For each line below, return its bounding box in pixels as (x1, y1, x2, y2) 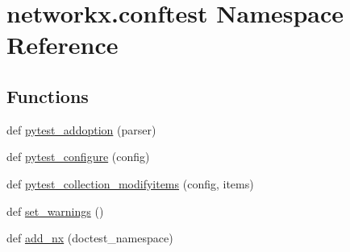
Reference (6, 28, 119, 61)
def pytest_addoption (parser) (6, 121, 156, 138)
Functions (6, 83, 89, 108)
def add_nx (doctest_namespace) (6, 229, 173, 246)
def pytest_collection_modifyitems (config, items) (6, 175, 254, 192)
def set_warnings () (6, 202, 104, 219)
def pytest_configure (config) (6, 148, 150, 165)
